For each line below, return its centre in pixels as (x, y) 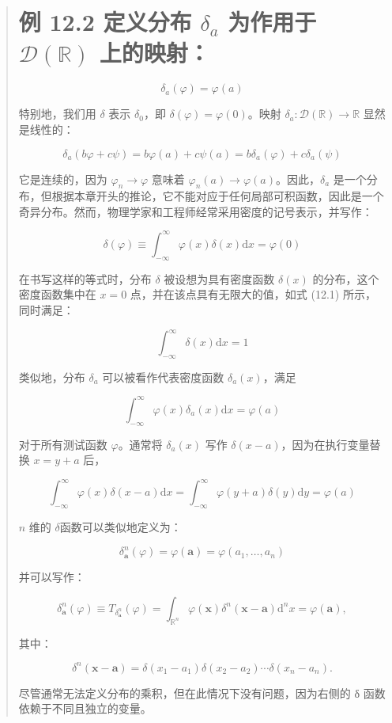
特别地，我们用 (57, 114)
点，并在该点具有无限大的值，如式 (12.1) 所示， (253, 294)
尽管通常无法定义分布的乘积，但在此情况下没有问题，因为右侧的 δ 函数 (202, 693)
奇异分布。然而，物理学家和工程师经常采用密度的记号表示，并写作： (196, 211)
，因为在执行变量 (325, 444)
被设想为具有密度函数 (219, 278)
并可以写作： (52, 577)
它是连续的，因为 (63, 179)
